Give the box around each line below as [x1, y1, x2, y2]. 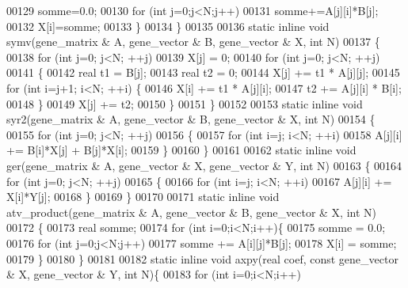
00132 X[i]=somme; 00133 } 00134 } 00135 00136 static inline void [6, 17, 330, 34]
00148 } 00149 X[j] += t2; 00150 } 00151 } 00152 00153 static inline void [6, 95, 363, 112]
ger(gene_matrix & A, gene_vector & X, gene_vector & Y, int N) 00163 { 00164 [6, 157, 402, 173]
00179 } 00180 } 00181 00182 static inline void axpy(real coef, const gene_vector [6, 250, 398, 267]
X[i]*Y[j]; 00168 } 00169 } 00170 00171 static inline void [6, 188, 280, 205]
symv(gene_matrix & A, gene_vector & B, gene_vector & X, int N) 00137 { [6, 33, 380, 50]
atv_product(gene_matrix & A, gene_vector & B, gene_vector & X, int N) [6, 203, 377, 220]
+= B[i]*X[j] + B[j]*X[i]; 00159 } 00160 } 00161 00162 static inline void [6, 142, 357, 158]
